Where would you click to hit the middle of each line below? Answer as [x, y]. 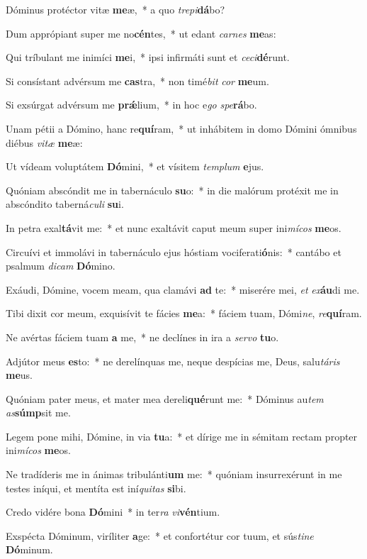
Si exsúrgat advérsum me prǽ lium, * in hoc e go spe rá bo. [131, 105]
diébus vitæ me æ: [44, 142]
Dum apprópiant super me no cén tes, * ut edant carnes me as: [141, 33]
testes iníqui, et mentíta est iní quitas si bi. [96, 488]
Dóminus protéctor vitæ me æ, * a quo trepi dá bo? [115, 9]
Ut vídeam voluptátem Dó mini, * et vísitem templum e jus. [135, 166]
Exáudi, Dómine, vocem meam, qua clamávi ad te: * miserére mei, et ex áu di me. [183, 289]
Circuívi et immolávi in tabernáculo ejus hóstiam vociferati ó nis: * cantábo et [174, 251]
